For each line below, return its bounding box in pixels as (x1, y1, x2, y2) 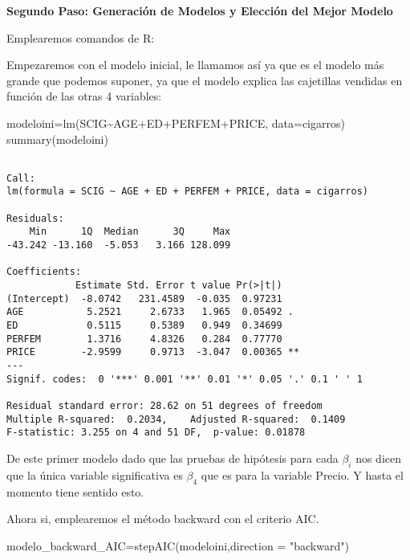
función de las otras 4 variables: (6, 88, 162, 104)
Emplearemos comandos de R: (6, 29, 155, 46)
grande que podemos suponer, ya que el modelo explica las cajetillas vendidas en (6, 72, 403, 88)
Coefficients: (6, 266, 82, 278)
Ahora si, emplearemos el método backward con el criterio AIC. (6, 510, 319, 527)
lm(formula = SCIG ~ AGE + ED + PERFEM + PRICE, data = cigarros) (6, 186, 369, 198)
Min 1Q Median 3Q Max (29, 226, 231, 238)
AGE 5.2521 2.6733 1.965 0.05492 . (6, 306, 294, 318)
